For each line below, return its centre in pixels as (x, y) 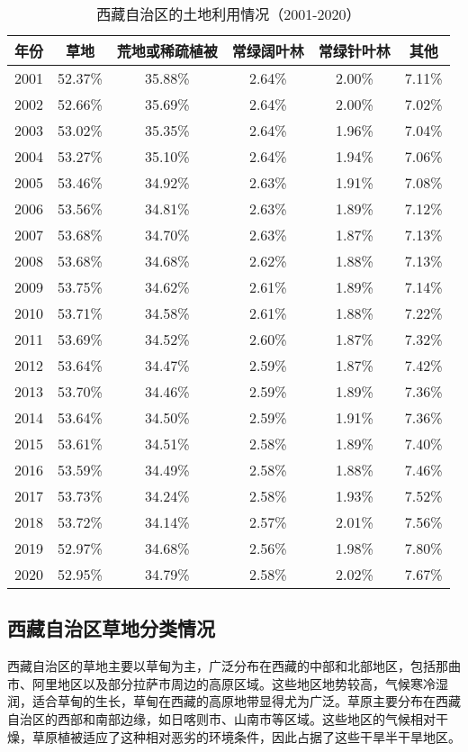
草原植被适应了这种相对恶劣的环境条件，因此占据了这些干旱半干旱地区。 (246, 736)
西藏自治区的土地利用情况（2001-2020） (229, 14)
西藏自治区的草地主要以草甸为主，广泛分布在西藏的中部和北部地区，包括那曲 (234, 666)
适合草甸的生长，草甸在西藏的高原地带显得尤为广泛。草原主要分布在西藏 (246, 701)
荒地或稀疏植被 (167, 51)
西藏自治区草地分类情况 (111, 628)
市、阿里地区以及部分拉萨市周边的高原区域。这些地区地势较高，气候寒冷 (221, 683)
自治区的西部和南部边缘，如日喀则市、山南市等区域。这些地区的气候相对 (221, 718)
